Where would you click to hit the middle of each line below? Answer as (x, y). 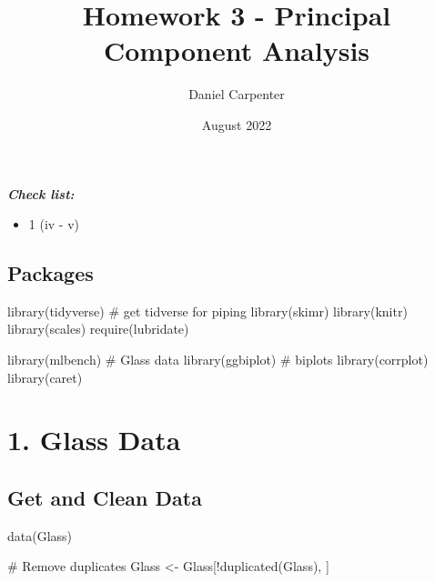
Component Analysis (237, 50)
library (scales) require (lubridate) (98, 329)
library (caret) (45, 377)
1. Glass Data (94, 440)
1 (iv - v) (54, 224)
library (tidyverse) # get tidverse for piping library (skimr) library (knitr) (207, 311)
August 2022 (237, 124)
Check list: (41, 193)
